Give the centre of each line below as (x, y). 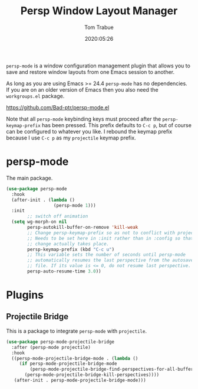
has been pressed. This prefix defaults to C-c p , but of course (117, 125)
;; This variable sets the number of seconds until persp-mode (106, 255)
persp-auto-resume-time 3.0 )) (64, 271)
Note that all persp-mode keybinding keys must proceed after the (84, 119)
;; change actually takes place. (68, 244)
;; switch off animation (58, 216)
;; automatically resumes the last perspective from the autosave (110, 260)
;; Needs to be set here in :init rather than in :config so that (110, 238)
